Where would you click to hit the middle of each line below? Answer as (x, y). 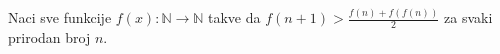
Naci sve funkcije (60, 17)
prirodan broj (49, 37)
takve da (234, 17)
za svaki (468, 17)
